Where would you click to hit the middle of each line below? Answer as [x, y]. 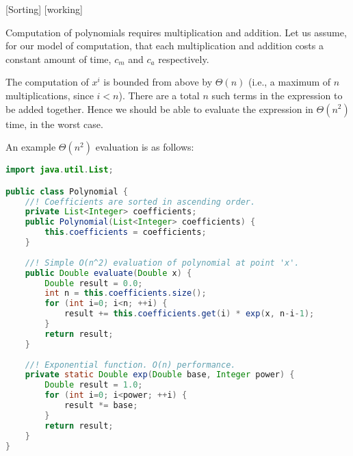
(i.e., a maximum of [289, 82]
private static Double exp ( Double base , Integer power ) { [160, 375]
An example [31, 147]
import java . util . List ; [60, 170]
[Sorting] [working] [44, 9]
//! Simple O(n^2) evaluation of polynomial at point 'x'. [162, 263]
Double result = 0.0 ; [94, 283]
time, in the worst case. [54, 124]
